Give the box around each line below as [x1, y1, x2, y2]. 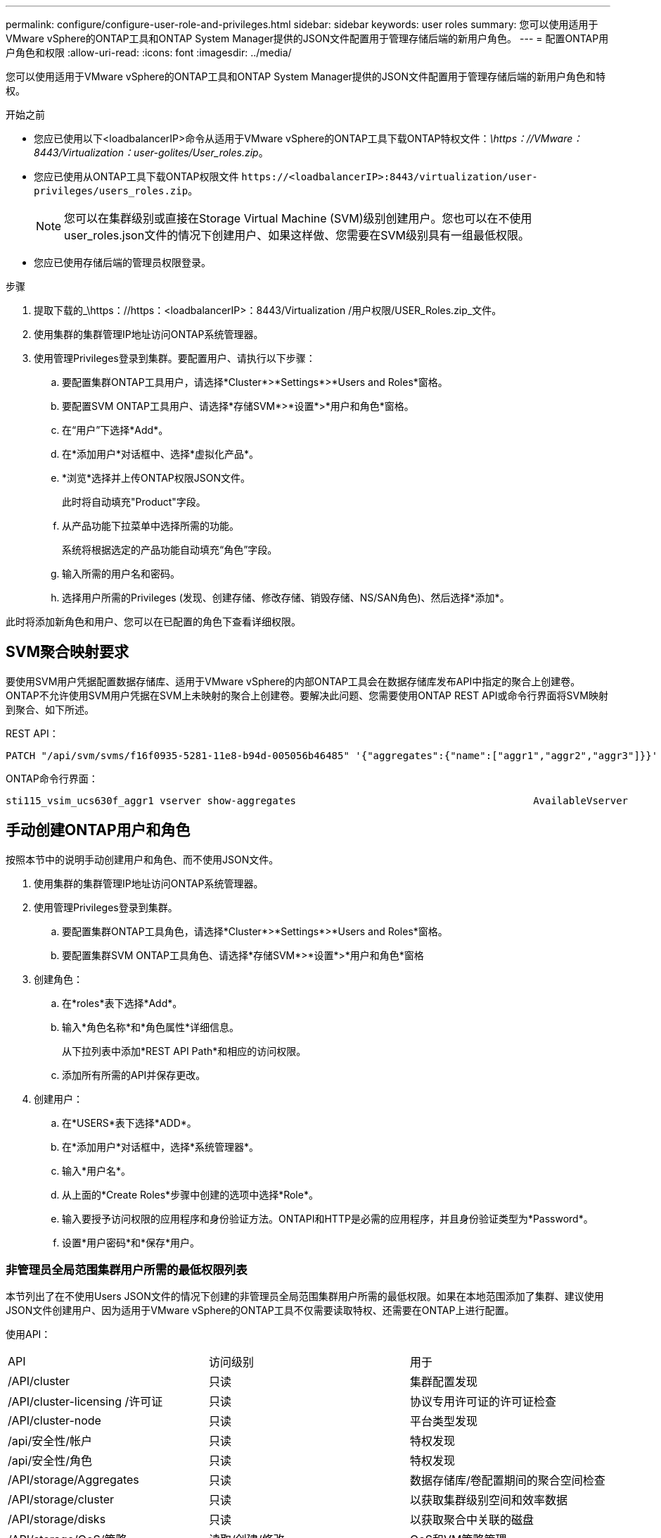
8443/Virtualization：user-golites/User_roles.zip [34, 146, 259, 158]
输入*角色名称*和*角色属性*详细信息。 [62, 1020, 240, 1033]
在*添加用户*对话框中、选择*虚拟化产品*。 [62, 448, 259, 460]
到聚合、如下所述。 [6, 703, 94, 715]
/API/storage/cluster [8, 1492, 115, 1507]
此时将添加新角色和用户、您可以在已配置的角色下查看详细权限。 [6, 615, 301, 627]
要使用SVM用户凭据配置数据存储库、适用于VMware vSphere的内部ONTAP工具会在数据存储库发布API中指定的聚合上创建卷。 [6, 675, 581, 687]
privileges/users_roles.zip [34, 185, 188, 196]
